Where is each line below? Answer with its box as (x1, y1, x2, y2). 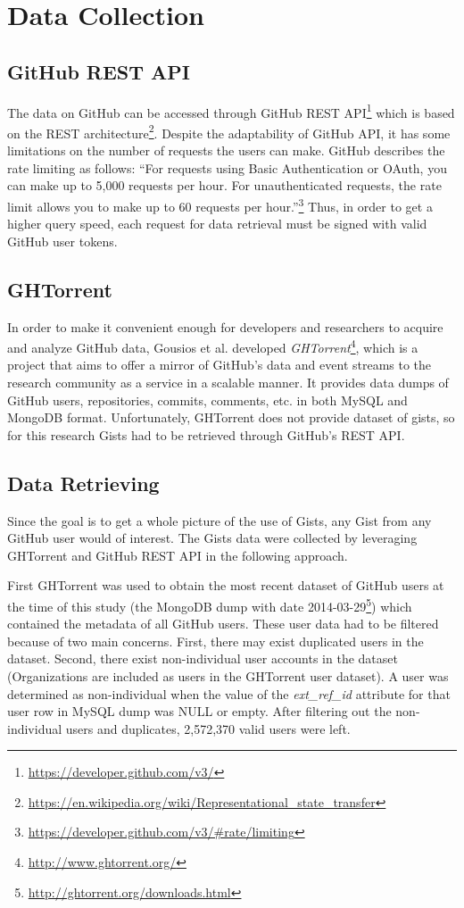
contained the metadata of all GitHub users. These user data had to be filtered (7, 614, 439, 633)
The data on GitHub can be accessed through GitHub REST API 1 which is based (7, 100, 455, 121)
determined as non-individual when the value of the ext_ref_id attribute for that (7, 684, 451, 703)
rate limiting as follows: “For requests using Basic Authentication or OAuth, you (7, 158, 447, 177)
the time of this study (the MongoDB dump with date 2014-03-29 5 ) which (7, 594, 412, 615)
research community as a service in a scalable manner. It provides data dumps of (7, 372, 449, 391)
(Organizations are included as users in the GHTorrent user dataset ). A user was (7, 666, 449, 685)
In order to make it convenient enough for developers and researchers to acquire (7, 317, 443, 336)
